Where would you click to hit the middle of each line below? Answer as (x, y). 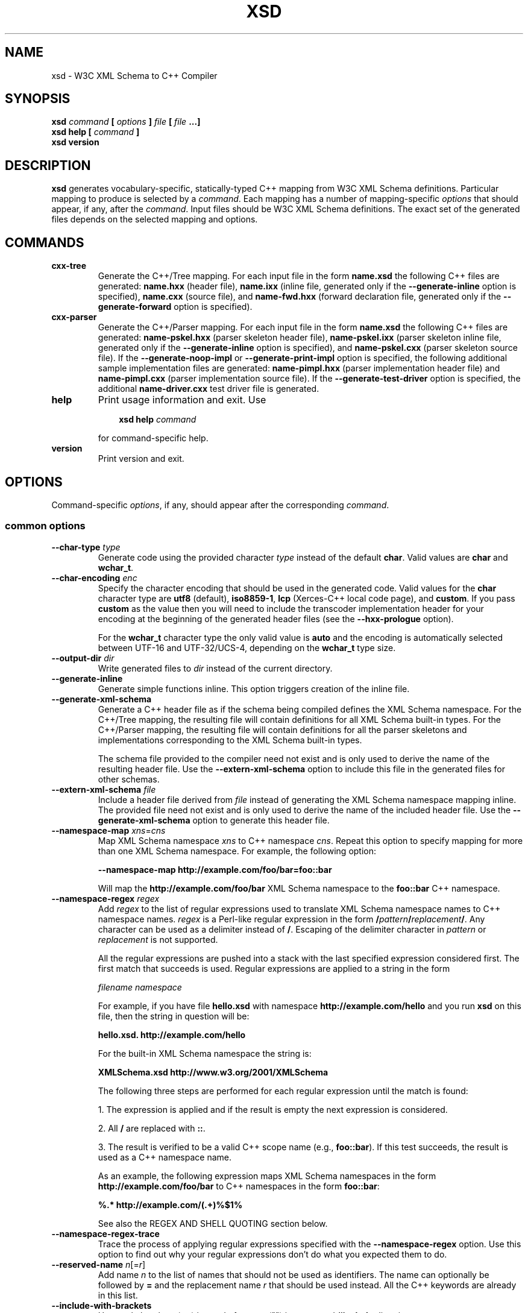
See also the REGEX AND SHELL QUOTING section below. (213, 1223)
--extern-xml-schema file (104, 789)
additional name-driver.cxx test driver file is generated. (209, 389)
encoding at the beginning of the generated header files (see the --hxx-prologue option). (276, 619)
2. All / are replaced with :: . (152, 1128)
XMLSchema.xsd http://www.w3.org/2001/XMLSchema (213, 1072)
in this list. (118, 1295)
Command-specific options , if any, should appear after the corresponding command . (220, 505)
